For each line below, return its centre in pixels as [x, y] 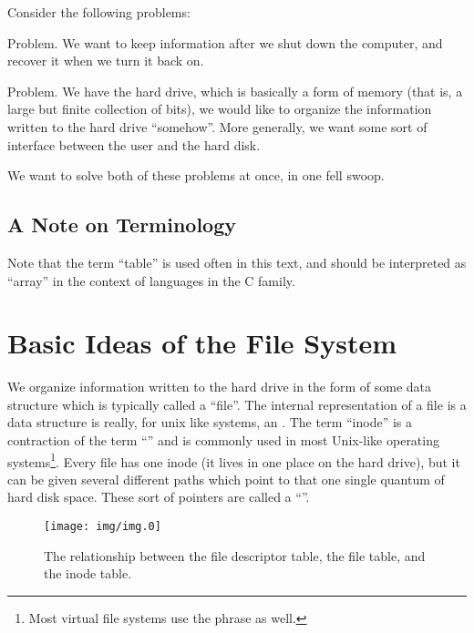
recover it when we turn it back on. [106, 61]
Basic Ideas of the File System [202, 343]
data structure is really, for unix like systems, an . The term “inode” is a [210, 422]
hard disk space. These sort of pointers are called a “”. [159, 497]
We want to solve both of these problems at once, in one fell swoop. [196, 175]
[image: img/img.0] [103, 527]
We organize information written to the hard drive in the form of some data [220, 387]
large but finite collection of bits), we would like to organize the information [220, 109]
